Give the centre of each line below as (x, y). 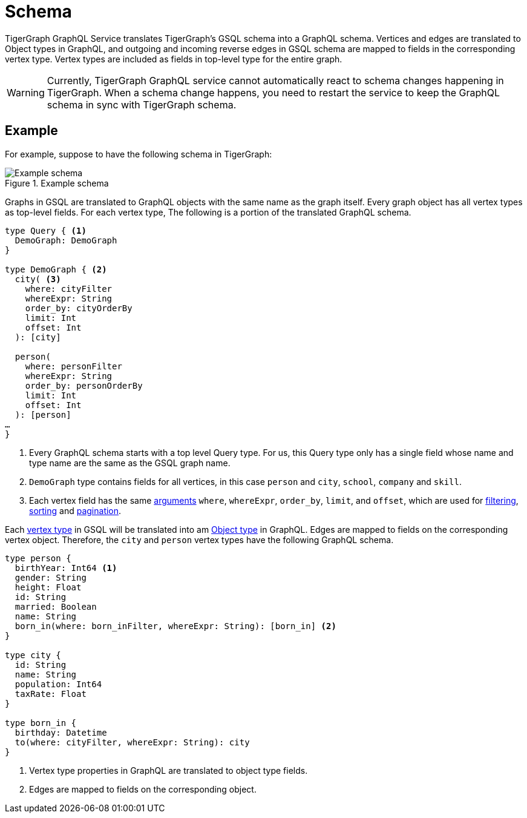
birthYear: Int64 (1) (66, 568)
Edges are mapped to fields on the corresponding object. (143, 789)
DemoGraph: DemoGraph (66, 240)
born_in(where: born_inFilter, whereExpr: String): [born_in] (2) (175, 626)
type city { (33, 655)
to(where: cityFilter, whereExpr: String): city (132, 742)
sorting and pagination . (75, 510)
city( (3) (38, 279)
